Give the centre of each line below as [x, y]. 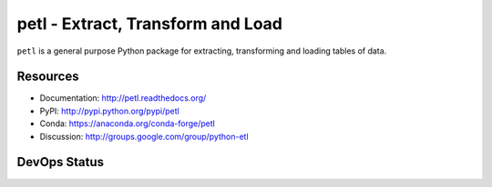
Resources [48, 77]
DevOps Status [61, 162]
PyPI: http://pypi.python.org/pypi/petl [109, 111]
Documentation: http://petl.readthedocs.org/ [123, 98]
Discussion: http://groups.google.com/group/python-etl [144, 136]
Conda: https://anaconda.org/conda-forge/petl [128, 123]
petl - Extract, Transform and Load [149, 24]
